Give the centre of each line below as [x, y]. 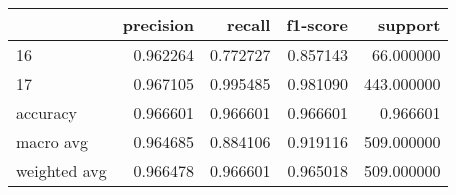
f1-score [317, 24]
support [409, 24]
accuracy [46, 112]
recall [249, 24]
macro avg [52, 141]
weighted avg [61, 170]
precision [158, 24]
